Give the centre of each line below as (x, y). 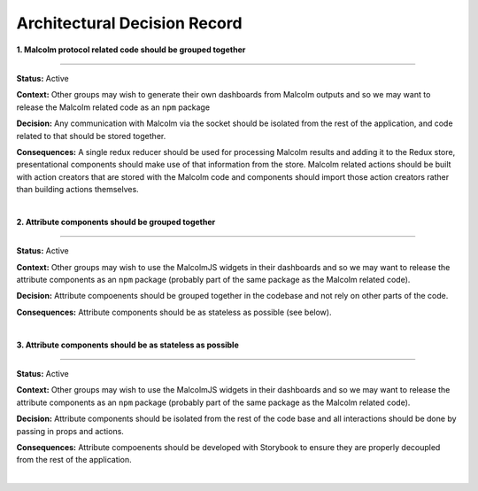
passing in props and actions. (70, 431)
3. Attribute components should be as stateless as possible (127, 345)
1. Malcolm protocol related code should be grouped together (131, 50)
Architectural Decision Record (129, 23)
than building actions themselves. (77, 190)
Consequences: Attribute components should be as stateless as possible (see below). (174, 312)
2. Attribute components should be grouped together (116, 222)
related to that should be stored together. (91, 136)
